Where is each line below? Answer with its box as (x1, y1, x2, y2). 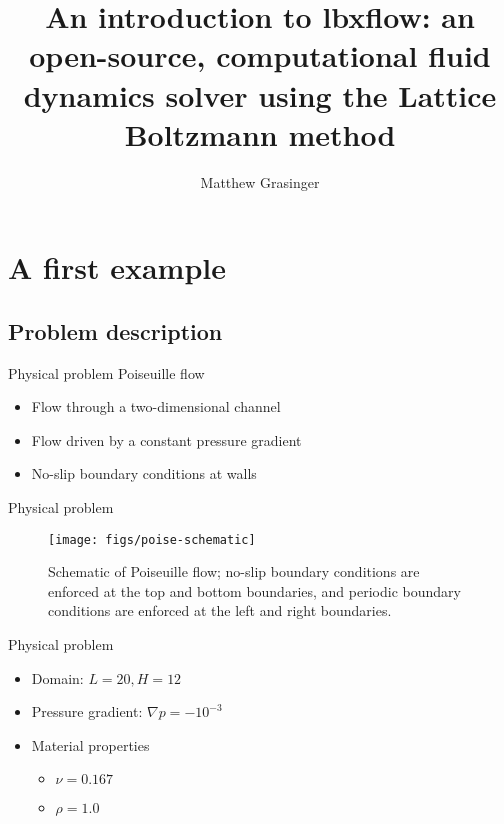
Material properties (31, 734, 150, 755)
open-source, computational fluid (29, 35, 491, 76)
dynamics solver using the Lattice (23, 74, 497, 115)
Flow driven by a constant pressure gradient (31, 429, 302, 450)
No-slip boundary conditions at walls (31, 463, 257, 484)
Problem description (8, 315, 223, 346)
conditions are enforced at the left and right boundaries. (48, 600, 392, 621)
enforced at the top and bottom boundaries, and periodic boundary (48, 580, 461, 601)
